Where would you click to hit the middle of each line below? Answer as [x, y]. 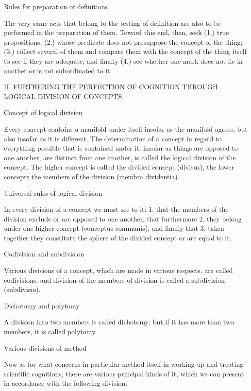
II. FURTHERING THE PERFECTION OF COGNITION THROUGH [111, 87]
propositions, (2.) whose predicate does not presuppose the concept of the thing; [123, 42]
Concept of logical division [43, 112]
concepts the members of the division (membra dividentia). [92, 176]
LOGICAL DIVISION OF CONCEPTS [63, 96]
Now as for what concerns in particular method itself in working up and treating [124, 364]
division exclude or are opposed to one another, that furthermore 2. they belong [123, 218]
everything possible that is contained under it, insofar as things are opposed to [121, 148]
